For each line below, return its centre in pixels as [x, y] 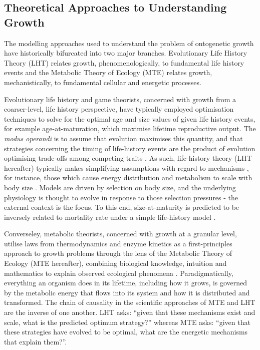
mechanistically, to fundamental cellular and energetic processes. [103, 82]
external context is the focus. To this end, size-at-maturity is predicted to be [122, 207]
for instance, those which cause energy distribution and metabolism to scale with [128, 178]
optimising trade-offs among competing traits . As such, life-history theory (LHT [128, 158]
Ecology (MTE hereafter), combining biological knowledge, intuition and [115, 263]
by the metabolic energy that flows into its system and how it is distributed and [127, 292]
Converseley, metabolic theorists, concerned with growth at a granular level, [120, 234]
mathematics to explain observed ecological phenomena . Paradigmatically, [119, 273]
